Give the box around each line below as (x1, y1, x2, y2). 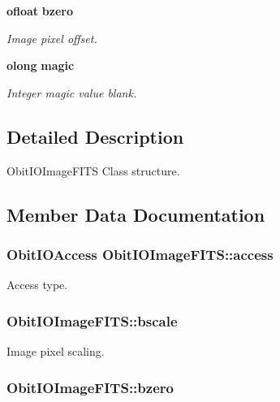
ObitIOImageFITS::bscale (6, 310, 178, 331)
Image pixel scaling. (6, 342, 105, 359)
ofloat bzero (6, 2, 73, 19)
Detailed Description (6, 123, 184, 149)
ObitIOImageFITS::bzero (6, 377, 174, 397)
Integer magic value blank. (6, 84, 137, 101)
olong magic (6, 57, 75, 74)
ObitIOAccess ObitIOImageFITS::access (6, 244, 274, 264)
